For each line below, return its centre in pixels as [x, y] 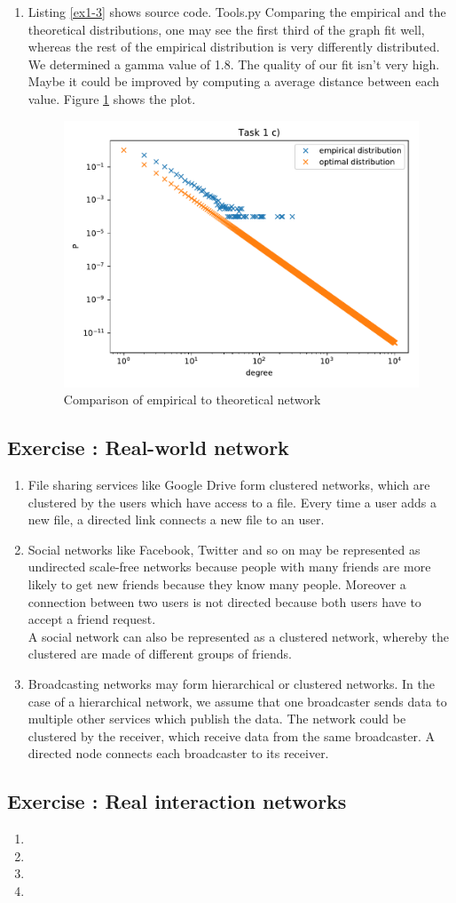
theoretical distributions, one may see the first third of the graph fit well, [226, 29]
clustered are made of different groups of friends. [160, 654]
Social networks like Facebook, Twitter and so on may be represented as [224, 549]
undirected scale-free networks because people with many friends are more [229, 567]
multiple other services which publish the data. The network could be [217, 719]
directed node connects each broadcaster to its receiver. [178, 753]
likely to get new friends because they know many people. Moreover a [217, 584]
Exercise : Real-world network [148, 448]
